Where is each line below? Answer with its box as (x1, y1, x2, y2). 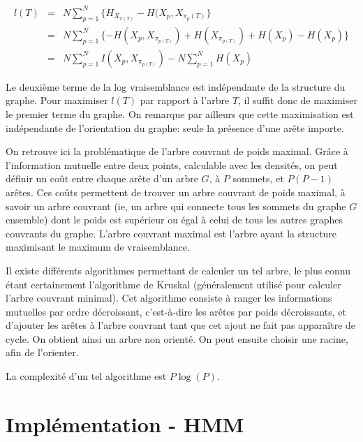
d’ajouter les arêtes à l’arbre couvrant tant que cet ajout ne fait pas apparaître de (6, 318, 356, 332)
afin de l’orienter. (6, 345, 79, 360)
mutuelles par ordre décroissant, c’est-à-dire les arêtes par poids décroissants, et (6, 304, 346, 318)
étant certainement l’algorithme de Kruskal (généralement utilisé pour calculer (6, 277, 341, 291)
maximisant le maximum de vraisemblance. (6, 240, 190, 254)
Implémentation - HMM (6, 409, 244, 438)
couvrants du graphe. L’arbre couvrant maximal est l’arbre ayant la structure (6, 226, 337, 240)
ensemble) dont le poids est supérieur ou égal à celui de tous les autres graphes (6, 212, 343, 227)
